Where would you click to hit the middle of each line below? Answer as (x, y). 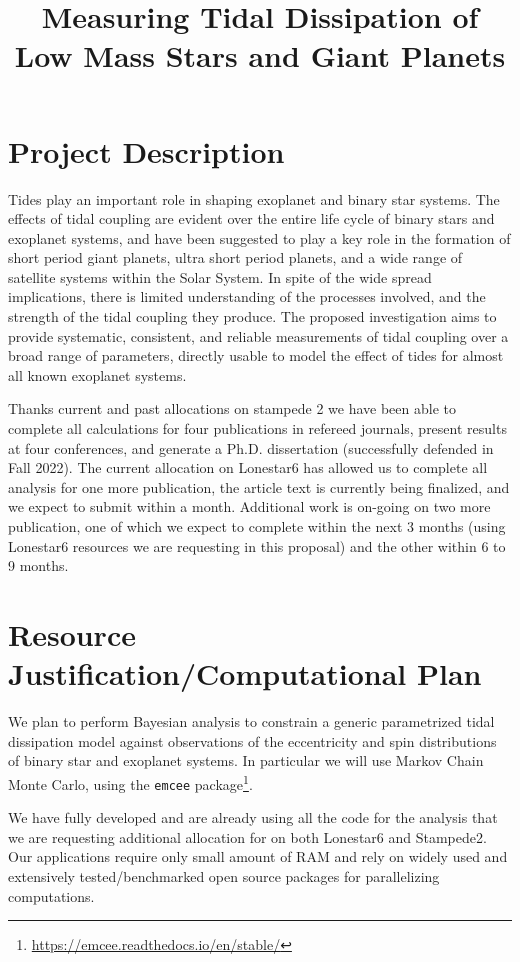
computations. (51, 895)
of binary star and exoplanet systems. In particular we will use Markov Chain (246, 760)
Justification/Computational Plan (245, 673)
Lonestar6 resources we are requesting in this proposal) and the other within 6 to (257, 545)
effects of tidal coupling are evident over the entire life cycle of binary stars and (251, 218)
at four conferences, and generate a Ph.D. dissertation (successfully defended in (251, 447)
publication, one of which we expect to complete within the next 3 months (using (257, 526)
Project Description (146, 150)
